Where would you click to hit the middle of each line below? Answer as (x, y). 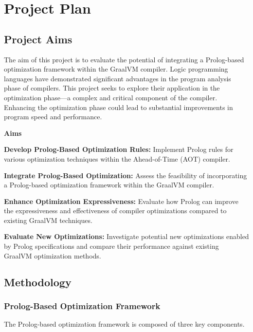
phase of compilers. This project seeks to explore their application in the (112, 88)
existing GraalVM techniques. (48, 220)
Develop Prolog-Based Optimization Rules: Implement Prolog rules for (119, 149)
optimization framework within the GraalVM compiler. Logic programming (116, 69)
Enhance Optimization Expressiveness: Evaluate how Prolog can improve (121, 201)
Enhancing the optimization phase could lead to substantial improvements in (118, 107)
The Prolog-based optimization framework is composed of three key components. (124, 324)
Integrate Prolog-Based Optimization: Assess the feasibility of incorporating (126, 175)
